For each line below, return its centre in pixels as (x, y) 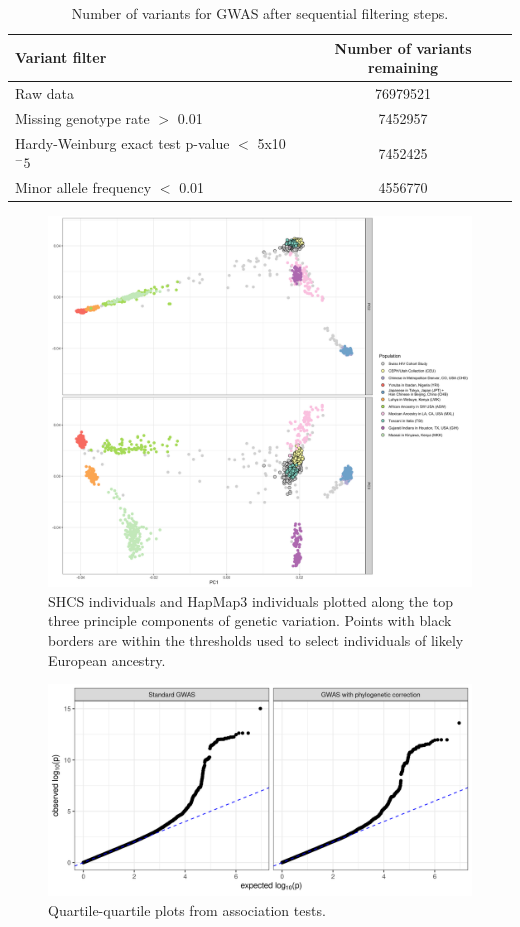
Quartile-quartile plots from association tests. (187, 909)
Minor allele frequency (83, 187)
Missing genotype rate (82, 117)
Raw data (44, 93)
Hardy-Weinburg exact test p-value (122, 142)
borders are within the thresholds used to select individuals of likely (256, 640)
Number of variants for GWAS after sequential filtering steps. (260, 13)
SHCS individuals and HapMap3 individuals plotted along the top (251, 600)
